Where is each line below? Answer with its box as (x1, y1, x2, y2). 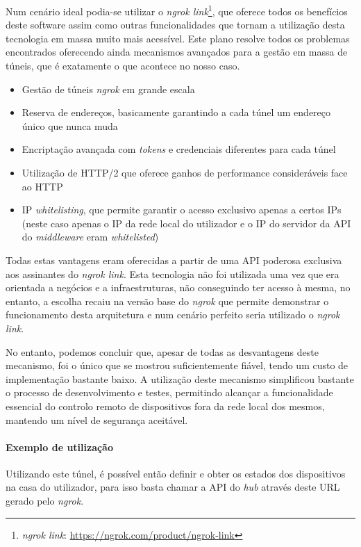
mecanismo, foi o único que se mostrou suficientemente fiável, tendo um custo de (6, 358, 349, 373)
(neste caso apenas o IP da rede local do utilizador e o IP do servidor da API (22, 215, 351, 230)
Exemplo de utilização (6, 439, 113, 454)
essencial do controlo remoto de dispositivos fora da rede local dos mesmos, (6, 398, 325, 413)
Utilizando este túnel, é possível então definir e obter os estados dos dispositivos (6, 466, 346, 480)
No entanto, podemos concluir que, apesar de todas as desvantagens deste (6, 344, 319, 359)
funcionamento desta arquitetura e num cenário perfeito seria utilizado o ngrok (6, 307, 340, 322)
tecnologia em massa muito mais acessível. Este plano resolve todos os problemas (6, 31, 350, 45)
